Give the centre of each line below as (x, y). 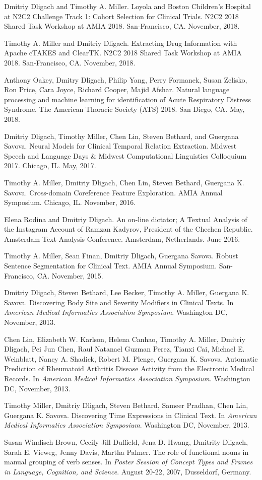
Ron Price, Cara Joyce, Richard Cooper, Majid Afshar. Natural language (117, 89)
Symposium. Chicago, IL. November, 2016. (70, 202)
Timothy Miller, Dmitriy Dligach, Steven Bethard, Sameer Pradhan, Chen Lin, (126, 405)
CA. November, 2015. (70, 275)
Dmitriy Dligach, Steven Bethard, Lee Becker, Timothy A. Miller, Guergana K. (127, 292)
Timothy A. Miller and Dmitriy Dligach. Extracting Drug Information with (121, 43)
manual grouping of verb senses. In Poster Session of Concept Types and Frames (128, 462)
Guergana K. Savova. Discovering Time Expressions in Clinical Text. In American (130, 415)
